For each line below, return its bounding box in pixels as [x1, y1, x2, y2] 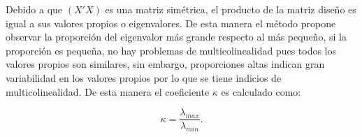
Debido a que [6, 2, 63, 16]
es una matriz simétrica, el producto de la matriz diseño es [105, 2, 356, 16]
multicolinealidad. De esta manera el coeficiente [6, 84, 210, 99]
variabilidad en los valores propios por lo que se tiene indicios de [6, 70, 282, 85]
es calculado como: [221, 84, 301, 99]
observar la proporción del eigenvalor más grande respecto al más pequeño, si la [6, 29, 347, 44]
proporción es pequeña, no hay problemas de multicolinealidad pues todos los [6, 43, 337, 57]
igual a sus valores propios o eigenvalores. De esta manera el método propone [6, 15, 336, 30]
